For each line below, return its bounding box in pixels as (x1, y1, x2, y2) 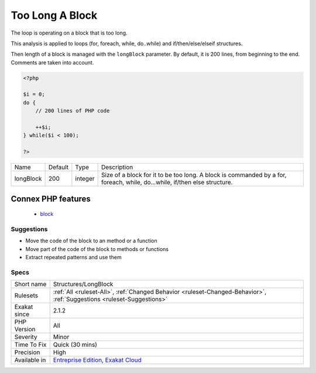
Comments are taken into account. (11, 59, 94, 66)
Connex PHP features (11, 194, 91, 204)
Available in (14, 356, 46, 364)
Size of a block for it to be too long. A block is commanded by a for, (101, 171, 287, 179)
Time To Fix (14, 341, 47, 349)
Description (101, 163, 133, 171)
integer (75, 175, 95, 183)
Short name (14, 280, 47, 289)
